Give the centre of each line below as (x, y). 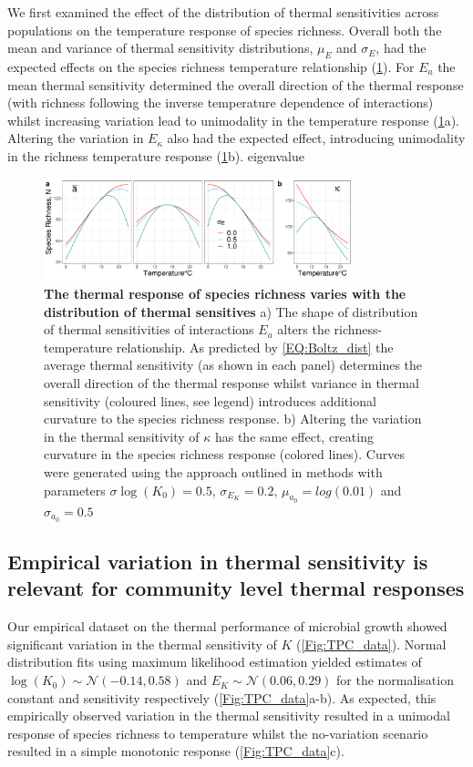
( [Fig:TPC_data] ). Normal (371, 644)
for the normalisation (395, 680)
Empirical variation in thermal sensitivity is (218, 562)
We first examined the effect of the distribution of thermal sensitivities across (223, 12)
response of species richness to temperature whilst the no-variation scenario (218, 733)
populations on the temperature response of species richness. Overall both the (225, 30)
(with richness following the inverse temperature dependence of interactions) (221, 102)
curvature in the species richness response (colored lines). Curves (224, 454)
